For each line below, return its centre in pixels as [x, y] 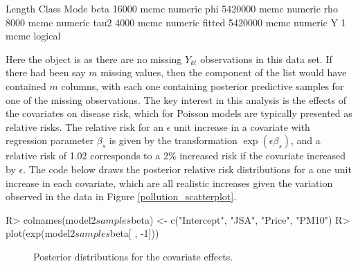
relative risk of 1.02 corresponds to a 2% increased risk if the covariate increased [176, 156]
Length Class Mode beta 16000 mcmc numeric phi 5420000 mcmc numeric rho [172, 8]
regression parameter [50, 140]
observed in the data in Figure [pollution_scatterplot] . [121, 196]
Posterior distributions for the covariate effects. [133, 256]
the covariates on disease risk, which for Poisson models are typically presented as [179, 113]
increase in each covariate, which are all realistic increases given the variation [169, 183]
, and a [306, 140]
